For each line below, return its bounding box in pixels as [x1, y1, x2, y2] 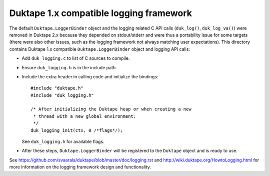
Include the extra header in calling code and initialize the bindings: [21, 73, 158, 80]
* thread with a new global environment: [33, 113, 136, 119]
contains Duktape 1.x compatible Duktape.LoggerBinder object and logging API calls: [9, 46, 190, 52]
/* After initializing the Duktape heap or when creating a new [30, 106, 192, 112]
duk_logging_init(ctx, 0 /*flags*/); [30, 127, 123, 133]
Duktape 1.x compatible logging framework [9, 8, 192, 19]
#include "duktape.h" [30, 85, 83, 91]
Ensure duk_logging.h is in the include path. [21, 64, 117, 70]
